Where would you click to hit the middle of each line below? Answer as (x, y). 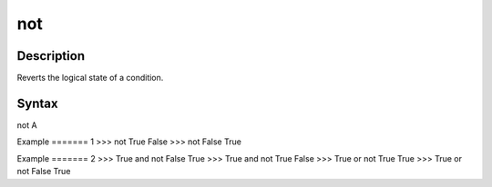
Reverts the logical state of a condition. (90, 78)
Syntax (37, 103)
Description (51, 56)
